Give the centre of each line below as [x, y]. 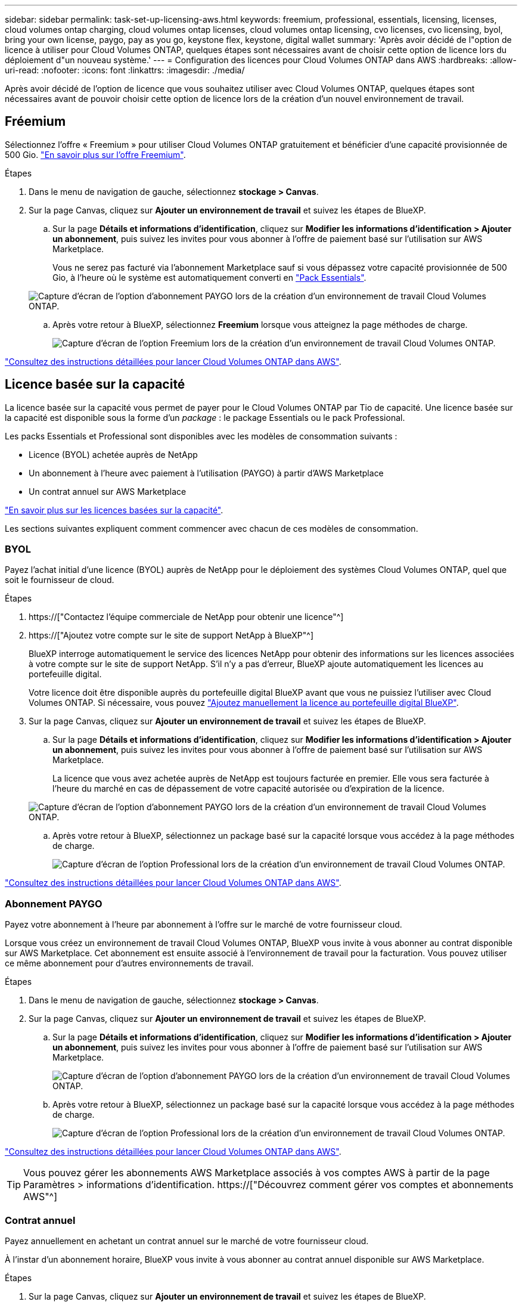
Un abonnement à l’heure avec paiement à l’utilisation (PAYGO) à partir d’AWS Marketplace [206, 473]
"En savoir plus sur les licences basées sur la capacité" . [114, 510]
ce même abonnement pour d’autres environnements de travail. [129, 963]
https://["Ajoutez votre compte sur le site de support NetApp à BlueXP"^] [171, 635]
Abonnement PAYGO [54, 903]
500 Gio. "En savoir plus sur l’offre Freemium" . [95, 154]
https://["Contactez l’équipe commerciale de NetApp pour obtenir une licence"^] [186, 617]
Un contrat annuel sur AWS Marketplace [108, 491]
